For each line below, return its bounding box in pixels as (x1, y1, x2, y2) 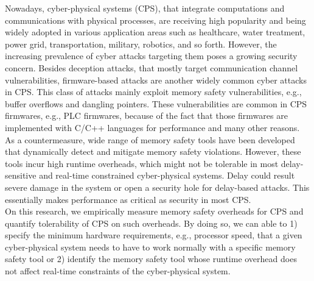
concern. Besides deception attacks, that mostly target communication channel (5, 61, 298, 74)
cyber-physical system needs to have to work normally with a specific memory (5, 240, 296, 253)
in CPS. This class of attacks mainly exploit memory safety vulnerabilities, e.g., (5, 85, 302, 98)
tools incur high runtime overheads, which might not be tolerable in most (5, 157, 279, 169)
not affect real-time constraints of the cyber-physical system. (5, 265, 231, 277)
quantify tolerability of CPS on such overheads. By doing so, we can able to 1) (5, 216, 298, 229)
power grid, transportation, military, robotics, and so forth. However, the (5, 37, 277, 50)
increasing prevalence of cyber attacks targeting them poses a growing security (5, 49, 298, 62)
